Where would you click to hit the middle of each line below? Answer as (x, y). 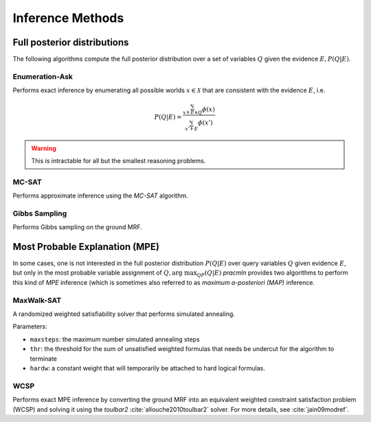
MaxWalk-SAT (37, 300)
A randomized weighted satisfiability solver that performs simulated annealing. (124, 314)
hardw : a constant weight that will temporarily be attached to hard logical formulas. (148, 368)
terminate (44, 359)
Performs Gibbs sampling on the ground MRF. (77, 227)
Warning (44, 148)
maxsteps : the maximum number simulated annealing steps (115, 339)
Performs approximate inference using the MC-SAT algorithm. (100, 196)
